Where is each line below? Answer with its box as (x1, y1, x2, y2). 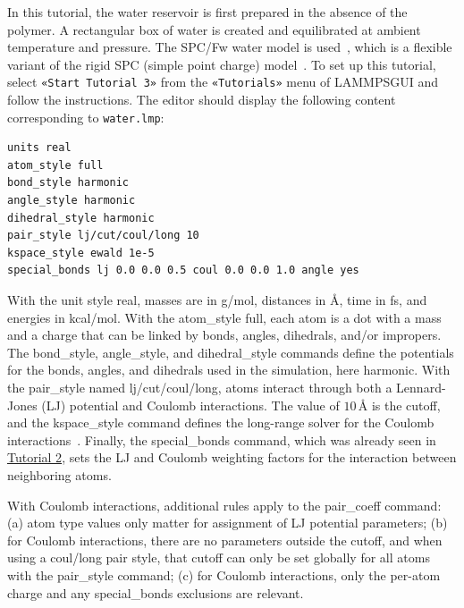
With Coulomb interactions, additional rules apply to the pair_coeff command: (7, 495, 442, 514)
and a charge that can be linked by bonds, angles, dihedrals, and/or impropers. (7, 325, 442, 344)
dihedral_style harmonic (7, 211, 155, 224)
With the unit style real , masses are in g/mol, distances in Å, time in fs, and (7, 291, 427, 309)
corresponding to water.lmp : (7, 107, 165, 126)
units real (7, 141, 72, 155)
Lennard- (396, 378, 446, 396)
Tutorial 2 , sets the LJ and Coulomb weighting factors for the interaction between (7, 448, 457, 467)
